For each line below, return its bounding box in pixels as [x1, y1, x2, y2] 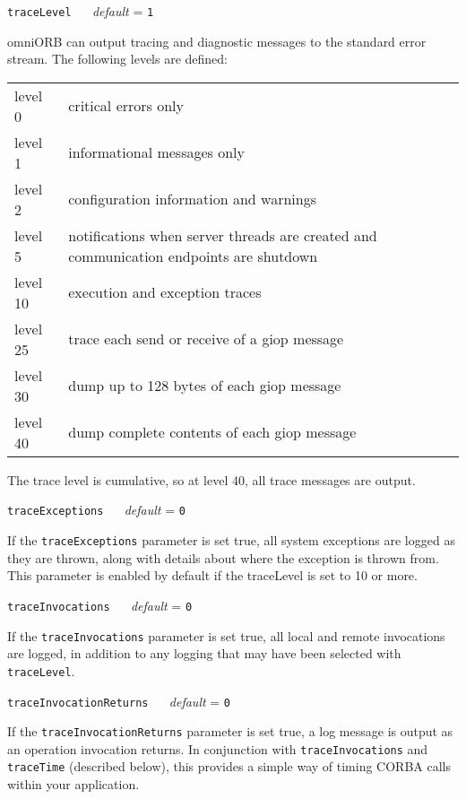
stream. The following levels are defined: [7, 49, 228, 68]
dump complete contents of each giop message [68, 421, 357, 443]
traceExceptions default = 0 [7, 500, 186, 519]
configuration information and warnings [68, 188, 316, 210]
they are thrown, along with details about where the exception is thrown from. [7, 548, 439, 567]
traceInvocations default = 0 [7, 595, 193, 614]
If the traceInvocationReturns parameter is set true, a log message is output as [7, 722, 453, 741]
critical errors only [68, 95, 184, 117]
